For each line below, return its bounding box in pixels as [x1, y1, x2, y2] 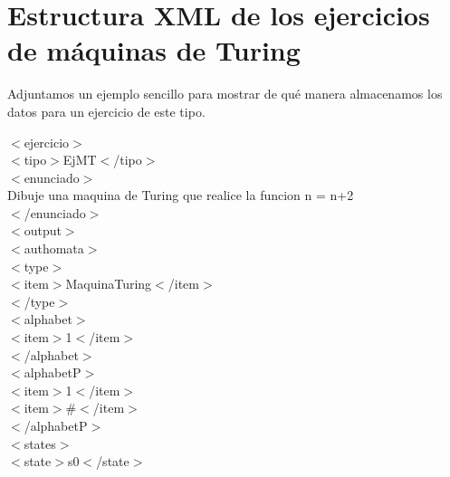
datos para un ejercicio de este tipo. [7, 101, 206, 120]
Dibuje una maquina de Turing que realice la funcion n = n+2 [7, 186, 354, 205]
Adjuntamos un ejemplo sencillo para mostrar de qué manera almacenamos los [7, 84, 443, 103]
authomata [24, 239, 84, 258]
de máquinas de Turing [7, 32, 301, 69]
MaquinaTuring [65, 274, 152, 293]
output [24, 221, 62, 240]
